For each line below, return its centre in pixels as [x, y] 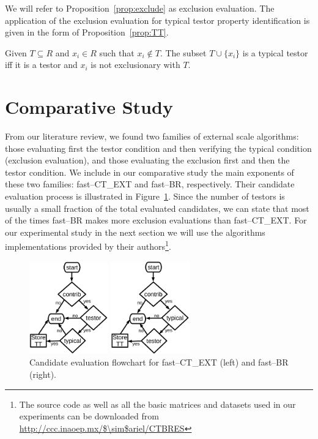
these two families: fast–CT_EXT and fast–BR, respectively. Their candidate [150, 184]
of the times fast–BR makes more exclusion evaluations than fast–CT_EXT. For [156, 220]
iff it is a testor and [41, 65]
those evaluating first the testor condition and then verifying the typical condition [158, 148]
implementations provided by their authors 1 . [88, 246]
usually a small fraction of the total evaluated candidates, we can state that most [157, 208]
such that [117, 52]
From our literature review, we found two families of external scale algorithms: [152, 136]
